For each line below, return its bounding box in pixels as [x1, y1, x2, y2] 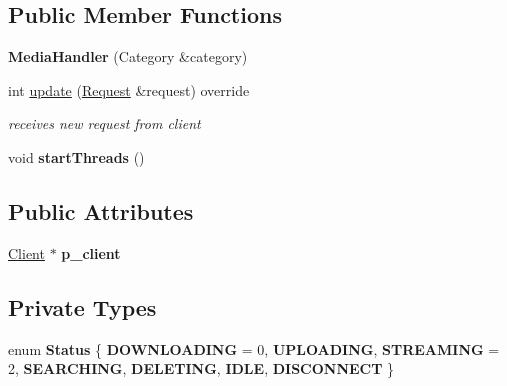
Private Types [8, 291, 157, 322]
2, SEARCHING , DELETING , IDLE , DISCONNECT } [8, 358, 395, 379]
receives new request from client [8, 113, 201, 134]
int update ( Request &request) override [8, 79, 250, 100]
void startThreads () [8, 146, 145, 167]
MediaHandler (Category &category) [8, 46, 248, 67]
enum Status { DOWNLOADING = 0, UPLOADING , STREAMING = [8, 338, 500, 359]
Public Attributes [8, 195, 194, 226]
